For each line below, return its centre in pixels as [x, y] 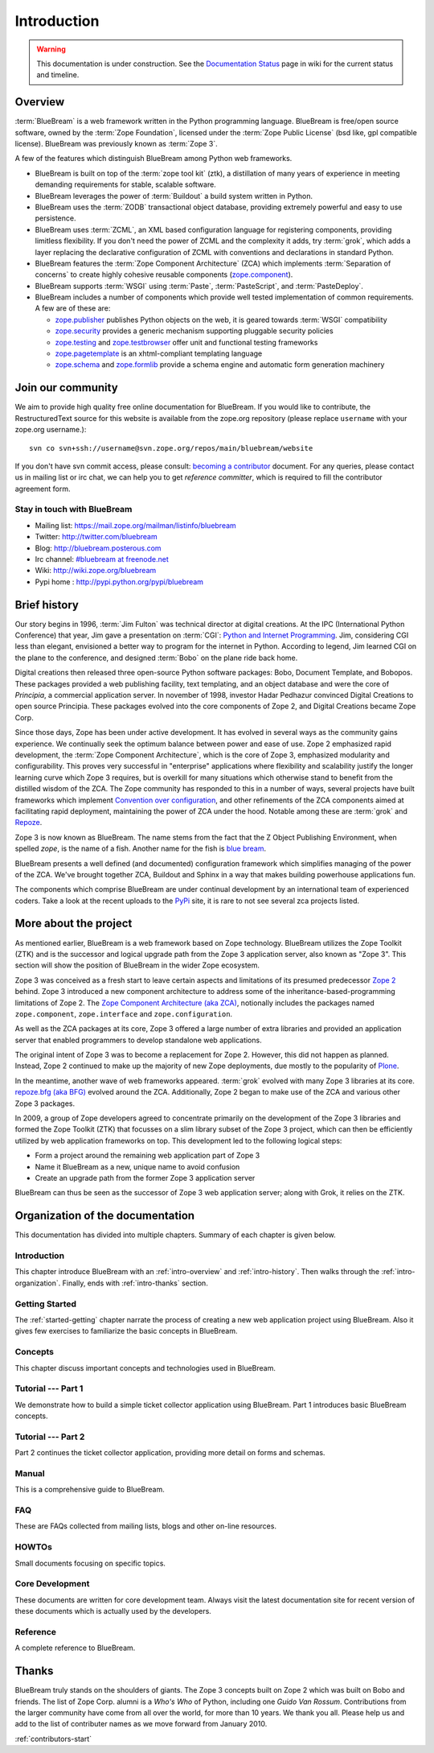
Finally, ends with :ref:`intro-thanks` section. [135, 1283]
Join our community [66, 388]
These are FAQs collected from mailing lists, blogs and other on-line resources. [146, 1526]
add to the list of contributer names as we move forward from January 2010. [141, 1724]
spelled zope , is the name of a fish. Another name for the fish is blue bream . [141, 848]
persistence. [55, 218]
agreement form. [43, 489]
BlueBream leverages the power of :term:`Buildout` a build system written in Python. [174, 196]
